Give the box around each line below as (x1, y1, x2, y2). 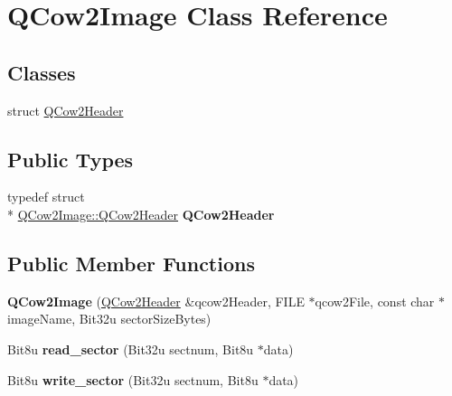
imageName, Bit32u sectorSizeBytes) (7, 309, 212, 328)
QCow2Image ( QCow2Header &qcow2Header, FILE (7, 291, 305, 310)
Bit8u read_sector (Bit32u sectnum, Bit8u (7, 339, 254, 358)
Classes (7, 58, 76, 86)
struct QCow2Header (7, 100, 124, 119)
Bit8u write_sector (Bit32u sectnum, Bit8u (7, 370, 259, 389)
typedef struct (7, 187, 85, 206)
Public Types (7, 145, 134, 173)
